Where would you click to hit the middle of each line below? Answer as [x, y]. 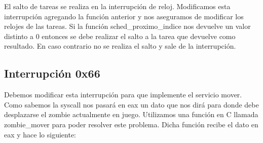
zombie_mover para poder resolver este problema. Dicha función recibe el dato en [131, 124]
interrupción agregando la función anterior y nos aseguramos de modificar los [124, 16]
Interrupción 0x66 [52, 73]
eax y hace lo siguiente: [40, 134]
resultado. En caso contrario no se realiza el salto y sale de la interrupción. [120, 46]
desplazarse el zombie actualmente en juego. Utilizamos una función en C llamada [131, 114]
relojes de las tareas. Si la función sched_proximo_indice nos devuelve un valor [127, 26]
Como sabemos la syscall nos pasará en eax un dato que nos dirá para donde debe [131, 104]
